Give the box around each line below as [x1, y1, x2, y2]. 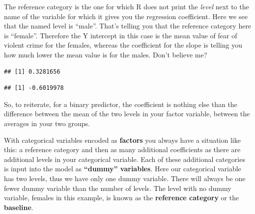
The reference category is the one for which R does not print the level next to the [4, 1, 249, 11]
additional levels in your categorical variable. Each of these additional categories [4, 154, 245, 164]
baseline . [4, 202, 33, 212]
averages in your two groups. [4, 118, 90, 128]
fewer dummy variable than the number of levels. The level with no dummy [4, 183, 231, 193]
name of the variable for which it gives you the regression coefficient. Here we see [4, 11, 248, 21]
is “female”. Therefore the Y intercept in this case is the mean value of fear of [4, 30, 237, 40]
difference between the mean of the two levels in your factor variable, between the [4, 108, 250, 119]
